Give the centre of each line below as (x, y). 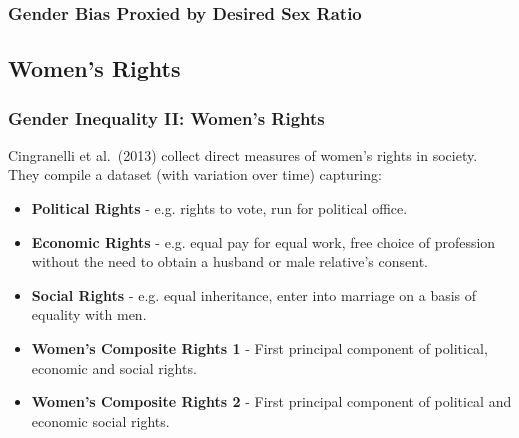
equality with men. (89, 314)
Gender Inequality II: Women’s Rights (166, 117)
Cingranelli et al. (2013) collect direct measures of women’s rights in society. (243, 154)
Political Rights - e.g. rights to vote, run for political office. (219, 208)
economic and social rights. (114, 367)
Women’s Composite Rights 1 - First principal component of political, (259, 348)
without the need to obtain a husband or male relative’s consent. (229, 261)
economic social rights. (100, 420)
